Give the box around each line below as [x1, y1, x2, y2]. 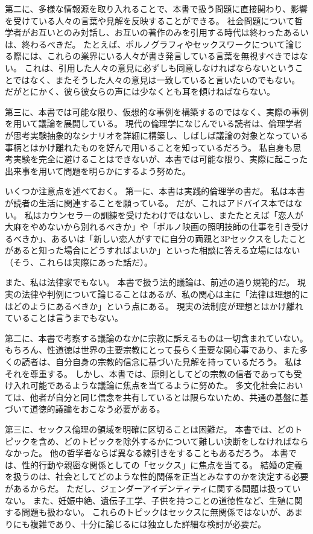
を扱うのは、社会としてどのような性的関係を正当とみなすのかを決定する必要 [5, 470, 309, 483]
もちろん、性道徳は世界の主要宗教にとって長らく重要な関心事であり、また [5, 343, 300, 356]
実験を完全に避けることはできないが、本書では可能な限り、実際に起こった [13, 153, 308, 165]
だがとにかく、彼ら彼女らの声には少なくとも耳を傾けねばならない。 [5, 85, 275, 98]
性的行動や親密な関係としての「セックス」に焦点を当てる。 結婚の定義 [21, 458, 303, 471]
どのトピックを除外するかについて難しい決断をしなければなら [63, 434, 309, 447]
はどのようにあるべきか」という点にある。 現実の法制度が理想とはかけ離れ [5, 299, 303, 312]
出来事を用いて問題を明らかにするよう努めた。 [5, 164, 191, 177]
